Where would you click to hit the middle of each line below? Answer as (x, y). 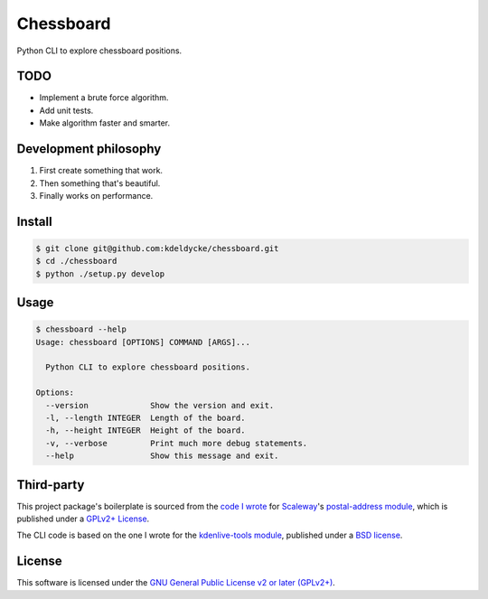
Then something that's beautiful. (100, 183)
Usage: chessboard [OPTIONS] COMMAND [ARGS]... (143, 342)
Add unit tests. (66, 110)
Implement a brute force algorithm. (104, 98)
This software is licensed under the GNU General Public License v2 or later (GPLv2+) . (176, 583)
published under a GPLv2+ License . (83, 519)
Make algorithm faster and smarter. (105, 123)
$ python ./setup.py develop (100, 274)
